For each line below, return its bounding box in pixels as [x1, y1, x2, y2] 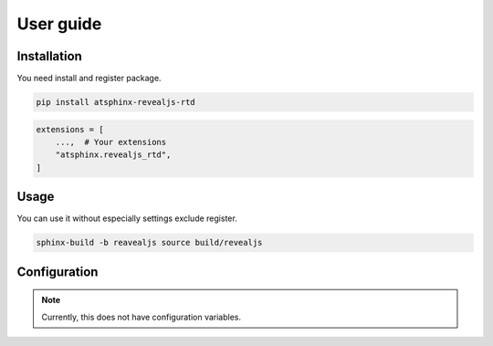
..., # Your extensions [55, 137, 167, 148]
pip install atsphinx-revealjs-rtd [36, 97, 195, 108]
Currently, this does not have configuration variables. [41, 311, 242, 322]
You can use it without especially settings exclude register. [16, 213, 237, 224]
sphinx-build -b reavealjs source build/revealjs [36, 237, 263, 248]
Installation [16, 48, 82, 64]
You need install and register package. [16, 73, 162, 84]
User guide [16, 14, 102, 34]
